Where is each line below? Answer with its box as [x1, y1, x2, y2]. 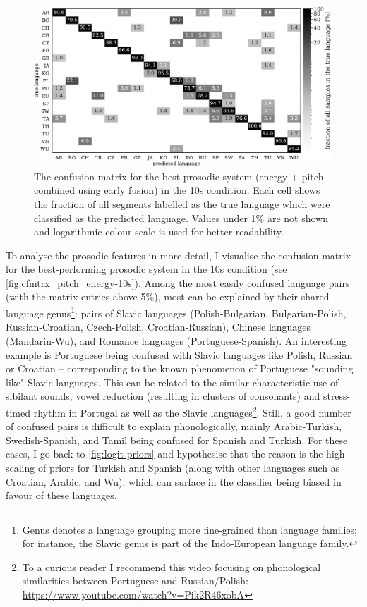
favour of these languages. [6, 488, 117, 503]
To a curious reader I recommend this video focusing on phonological [22, 559, 321, 574]
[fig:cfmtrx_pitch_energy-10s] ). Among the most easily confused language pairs [6, 275, 350, 290]
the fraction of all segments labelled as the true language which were [34, 196, 330, 211]
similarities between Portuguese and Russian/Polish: [22, 573, 248, 588]
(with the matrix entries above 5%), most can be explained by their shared [6, 289, 330, 304]
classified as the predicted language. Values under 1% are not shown [34, 210, 328, 225]
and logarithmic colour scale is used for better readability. [34, 224, 284, 239]
